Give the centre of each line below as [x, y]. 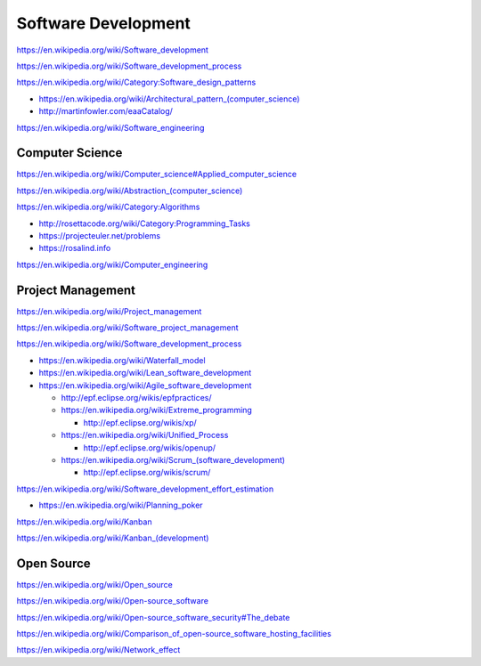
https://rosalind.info [75, 248]
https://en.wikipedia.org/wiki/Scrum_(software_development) [173, 459]
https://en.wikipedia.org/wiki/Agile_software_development [145, 385]
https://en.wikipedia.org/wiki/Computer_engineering [112, 264]
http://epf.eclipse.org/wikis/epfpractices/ [136, 398]
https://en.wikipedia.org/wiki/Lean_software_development [145, 373]
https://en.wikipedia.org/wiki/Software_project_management [128, 328]
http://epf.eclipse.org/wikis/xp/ [140, 422]
